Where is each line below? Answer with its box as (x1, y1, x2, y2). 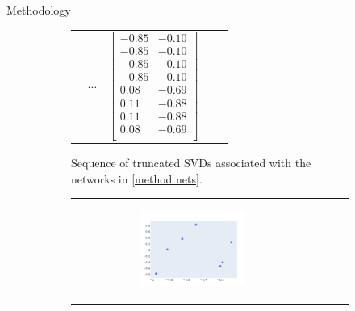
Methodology (6, 2, 71, 18)
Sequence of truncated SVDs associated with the (71, 154, 311, 171)
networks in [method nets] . (71, 170, 203, 187)
